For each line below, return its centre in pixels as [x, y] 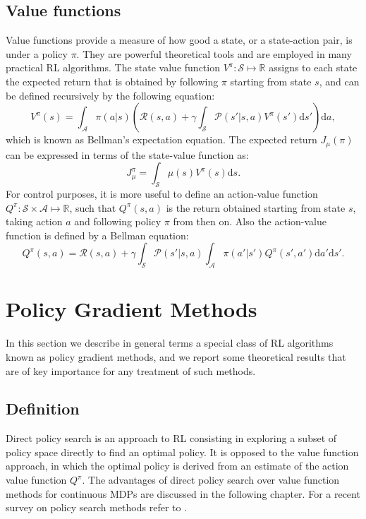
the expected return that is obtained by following [112, 81]
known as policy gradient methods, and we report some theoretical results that [176, 356]
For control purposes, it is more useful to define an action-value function [162, 194]
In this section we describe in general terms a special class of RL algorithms [170, 343]
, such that [93, 207]
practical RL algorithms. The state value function [113, 67]
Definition [43, 408]
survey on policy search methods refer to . [97, 507]
